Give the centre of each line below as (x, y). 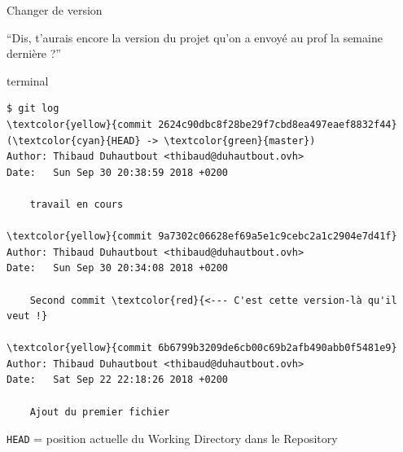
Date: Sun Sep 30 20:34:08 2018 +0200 (118, 268)
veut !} (27, 316)
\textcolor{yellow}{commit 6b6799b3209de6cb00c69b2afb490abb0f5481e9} (202, 348)
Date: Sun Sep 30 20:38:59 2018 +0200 (118, 172)
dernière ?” (34, 53)
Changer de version (55, 10)
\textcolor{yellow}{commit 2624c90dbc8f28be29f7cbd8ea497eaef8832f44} (202, 124)
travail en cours (77, 204)
